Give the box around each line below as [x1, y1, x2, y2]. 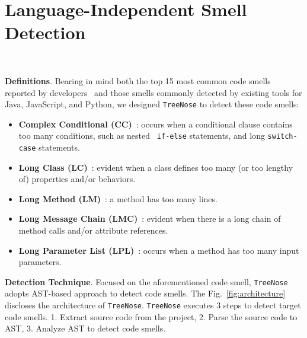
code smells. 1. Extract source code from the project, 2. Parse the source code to [5, 310, 298, 323]
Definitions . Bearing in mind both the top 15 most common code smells [5, 74, 271, 87]
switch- [267, 132, 298, 141]
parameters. [18, 256, 62, 268]
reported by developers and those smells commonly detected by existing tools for [5, 86, 302, 98]
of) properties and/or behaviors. [18, 173, 136, 185]
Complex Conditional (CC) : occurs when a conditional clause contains [18, 117, 293, 130]
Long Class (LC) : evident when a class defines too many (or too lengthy [18, 161, 293, 173]
